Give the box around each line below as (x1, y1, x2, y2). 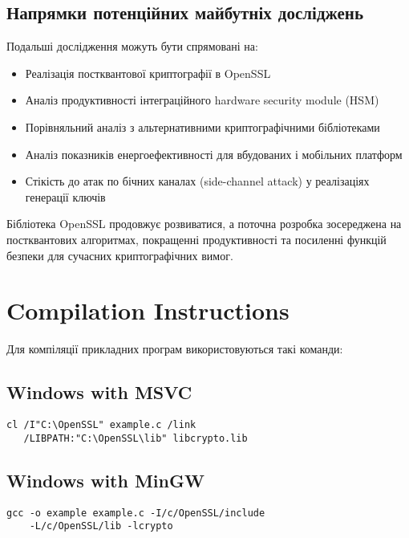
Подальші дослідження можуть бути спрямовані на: (6, 38, 258, 55)
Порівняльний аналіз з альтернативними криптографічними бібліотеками (25, 118, 380, 135)
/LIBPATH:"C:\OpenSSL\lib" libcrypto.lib (23, 432, 248, 444)
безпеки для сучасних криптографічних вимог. (6, 247, 233, 263)
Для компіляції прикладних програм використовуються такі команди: (6, 340, 343, 357)
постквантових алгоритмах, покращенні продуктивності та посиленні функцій (6, 230, 387, 247)
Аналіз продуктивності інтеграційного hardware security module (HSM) (25, 92, 379, 108)
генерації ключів (25, 188, 106, 205)
